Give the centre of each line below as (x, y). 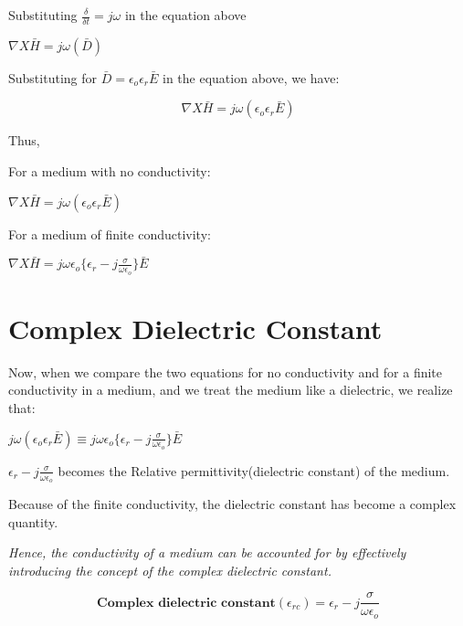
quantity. (33, 521)
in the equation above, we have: (251, 77)
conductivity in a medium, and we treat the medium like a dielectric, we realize (231, 390)
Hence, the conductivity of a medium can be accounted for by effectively (207, 552)
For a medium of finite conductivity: (110, 233)
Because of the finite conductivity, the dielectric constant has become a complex (232, 504)
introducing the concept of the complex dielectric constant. (170, 570)
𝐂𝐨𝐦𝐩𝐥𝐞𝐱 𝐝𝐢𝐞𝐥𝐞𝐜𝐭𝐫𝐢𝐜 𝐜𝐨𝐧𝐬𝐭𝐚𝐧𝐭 (186, 603)
